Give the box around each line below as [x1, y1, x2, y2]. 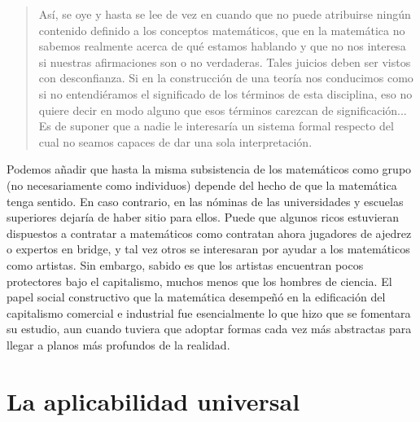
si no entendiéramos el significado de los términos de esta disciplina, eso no [38, 85, 413, 102]
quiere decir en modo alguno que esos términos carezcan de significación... [38, 101, 407, 118]
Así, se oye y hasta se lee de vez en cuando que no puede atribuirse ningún [38, 6, 411, 22]
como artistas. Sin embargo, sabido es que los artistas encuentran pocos [7, 256, 364, 273]
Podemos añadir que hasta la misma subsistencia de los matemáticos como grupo [7, 160, 412, 178]
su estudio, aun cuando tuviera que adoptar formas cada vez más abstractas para [7, 320, 412, 337]
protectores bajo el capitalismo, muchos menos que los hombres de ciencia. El [7, 272, 392, 289]
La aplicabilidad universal [7, 384, 300, 417]
